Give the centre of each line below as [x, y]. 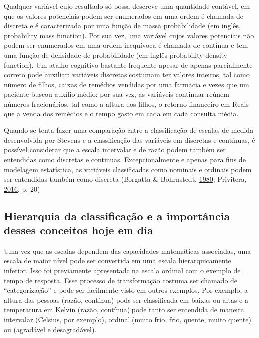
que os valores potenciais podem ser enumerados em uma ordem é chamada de [124, 16]
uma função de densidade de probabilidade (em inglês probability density [116, 55]
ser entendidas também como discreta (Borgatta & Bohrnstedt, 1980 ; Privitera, [125, 179]
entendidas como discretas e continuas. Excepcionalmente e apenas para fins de [125, 159]
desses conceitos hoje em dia [79, 230]
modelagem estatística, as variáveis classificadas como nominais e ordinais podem [128, 169]
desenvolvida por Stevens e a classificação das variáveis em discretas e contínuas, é [129, 140]
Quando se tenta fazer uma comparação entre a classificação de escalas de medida [129, 130]
